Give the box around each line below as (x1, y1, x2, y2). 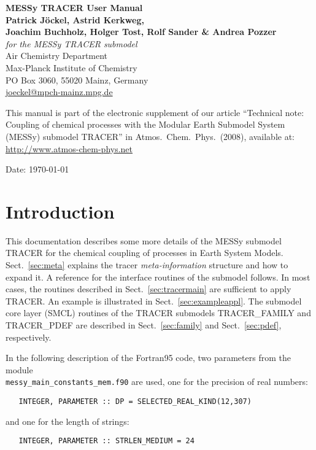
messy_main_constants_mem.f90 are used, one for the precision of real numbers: (6, 375, 308, 388)
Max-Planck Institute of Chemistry (6, 61, 137, 74)
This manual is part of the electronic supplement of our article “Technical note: (6, 106, 304, 118)
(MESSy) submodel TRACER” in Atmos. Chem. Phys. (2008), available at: (6, 130, 295, 142)
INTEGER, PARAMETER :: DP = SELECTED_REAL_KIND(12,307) (18, 397, 252, 406)
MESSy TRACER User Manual (6, 1, 143, 14)
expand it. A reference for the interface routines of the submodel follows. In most (6, 270, 310, 283)
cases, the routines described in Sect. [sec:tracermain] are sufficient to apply (6, 282, 291, 295)
